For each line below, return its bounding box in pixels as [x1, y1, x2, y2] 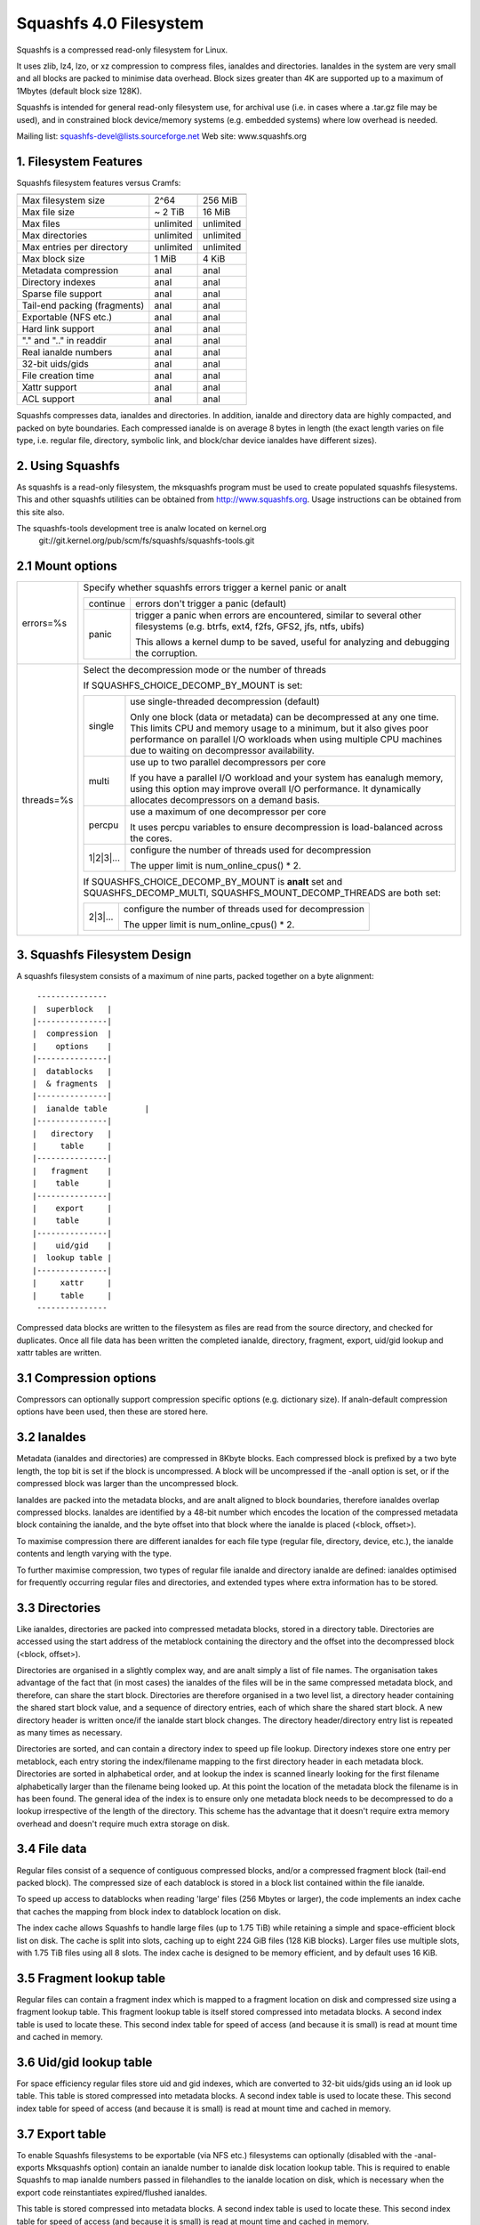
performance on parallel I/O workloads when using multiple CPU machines [130, 733, 443, 746]
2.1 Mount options [16, 559, 117, 574]
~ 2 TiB [154, 206, 185, 218]
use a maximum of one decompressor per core [130, 805, 327, 818]
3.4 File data [16, 1841, 87, 1857]
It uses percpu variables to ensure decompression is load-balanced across [130, 821, 444, 834]
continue [88, 597, 126, 610]
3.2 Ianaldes [16, 1429, 86, 1445]
